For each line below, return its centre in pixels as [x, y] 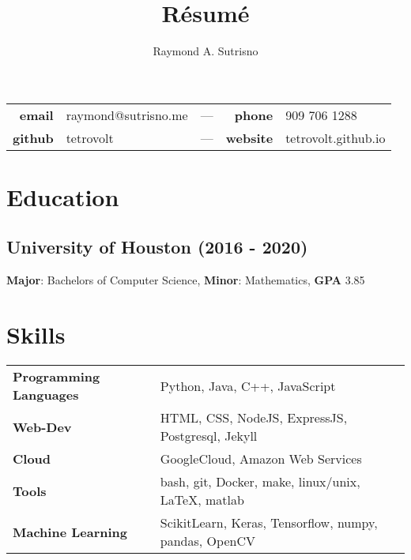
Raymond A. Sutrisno [205, 51]
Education [63, 196]
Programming [57, 377]
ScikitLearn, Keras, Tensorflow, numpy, [269, 523]
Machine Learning [70, 532]
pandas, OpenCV [207, 541]
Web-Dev [42, 427]
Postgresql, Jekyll [209, 436]
